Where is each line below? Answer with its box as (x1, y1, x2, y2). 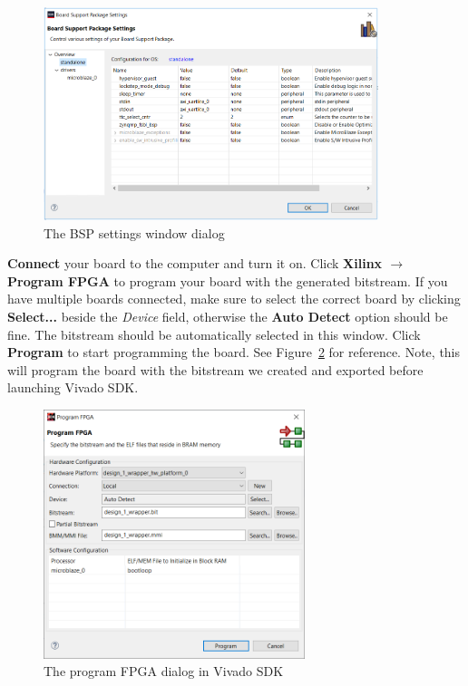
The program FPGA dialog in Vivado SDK (44, 662, 284, 681)
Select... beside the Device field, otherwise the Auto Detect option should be (7, 307, 448, 325)
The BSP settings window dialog (44, 223, 225, 242)
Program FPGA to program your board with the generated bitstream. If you (7, 271, 448, 290)
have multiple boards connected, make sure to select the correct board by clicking (7, 289, 461, 308)
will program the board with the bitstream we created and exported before (7, 360, 424, 379)
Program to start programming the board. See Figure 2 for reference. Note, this (7, 343, 461, 362)
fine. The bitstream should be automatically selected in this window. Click (7, 324, 421, 343)
